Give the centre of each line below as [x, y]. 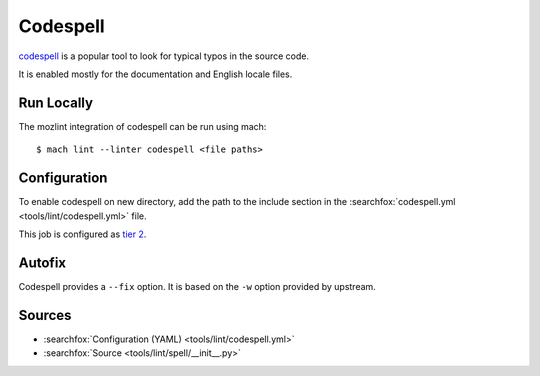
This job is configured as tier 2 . [82, 234]
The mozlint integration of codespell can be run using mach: [142, 126]
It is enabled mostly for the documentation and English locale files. [155, 74]
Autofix [42, 262]
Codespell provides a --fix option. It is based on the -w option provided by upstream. [197, 286]
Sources [45, 315]
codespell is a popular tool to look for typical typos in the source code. [164, 56]
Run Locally [56, 102]
